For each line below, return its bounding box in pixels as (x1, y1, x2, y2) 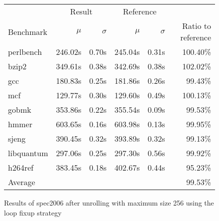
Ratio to (182, 20, 211, 31)
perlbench (8, 46, 42, 57)
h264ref (8, 162, 34, 173)
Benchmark (8, 25, 47, 37)
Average (8, 176, 35, 188)
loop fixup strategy (4, 207, 62, 218)
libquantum (8, 147, 48, 159)
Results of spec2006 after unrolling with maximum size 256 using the (4, 198, 214, 208)
